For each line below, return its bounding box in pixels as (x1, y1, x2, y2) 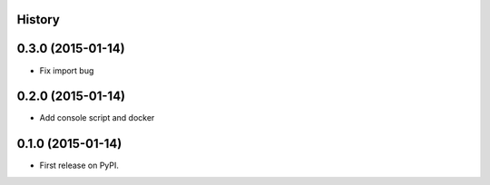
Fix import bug (39, 64, 94, 76)
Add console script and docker (39, 112, 155, 123)
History (16, 12, 61, 27)
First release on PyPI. (39, 160, 120, 171)
